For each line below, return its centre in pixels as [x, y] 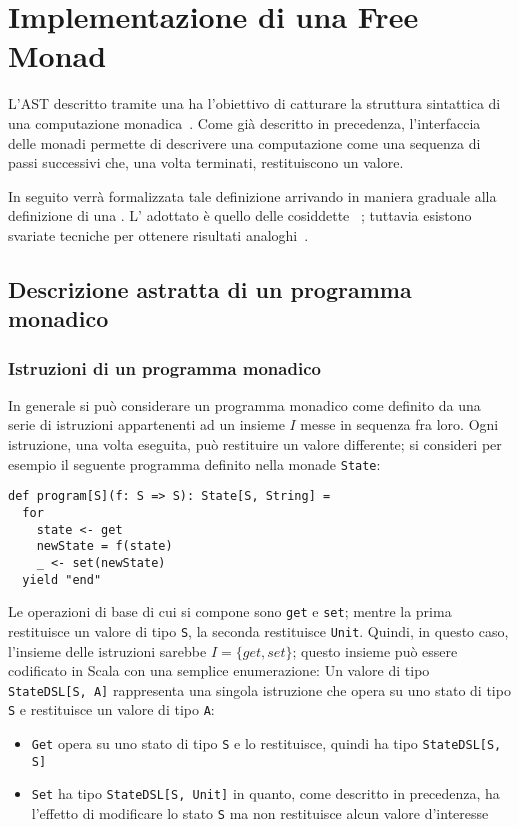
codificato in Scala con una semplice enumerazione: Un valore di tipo [219, 670]
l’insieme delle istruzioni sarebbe [107, 650]
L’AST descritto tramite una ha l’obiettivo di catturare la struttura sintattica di [254, 103]
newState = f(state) [104, 546]
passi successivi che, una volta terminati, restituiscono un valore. [206, 162]
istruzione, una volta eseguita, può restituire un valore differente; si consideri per [255, 444]
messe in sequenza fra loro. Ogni [399, 424]
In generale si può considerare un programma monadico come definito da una [244, 404]
